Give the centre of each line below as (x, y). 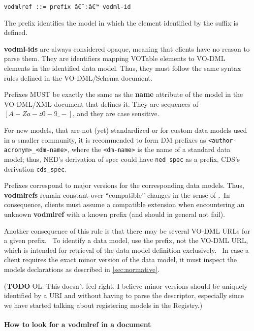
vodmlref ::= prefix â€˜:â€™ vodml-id (67, 7)
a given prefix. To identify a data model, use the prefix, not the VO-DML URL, (126, 240)
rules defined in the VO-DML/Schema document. (78, 77)
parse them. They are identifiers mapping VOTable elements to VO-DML (115, 58)
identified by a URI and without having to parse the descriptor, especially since (124, 295)
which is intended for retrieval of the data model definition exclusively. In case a (127, 250)
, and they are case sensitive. (116, 113)
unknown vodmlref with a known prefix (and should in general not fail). (115, 214)
